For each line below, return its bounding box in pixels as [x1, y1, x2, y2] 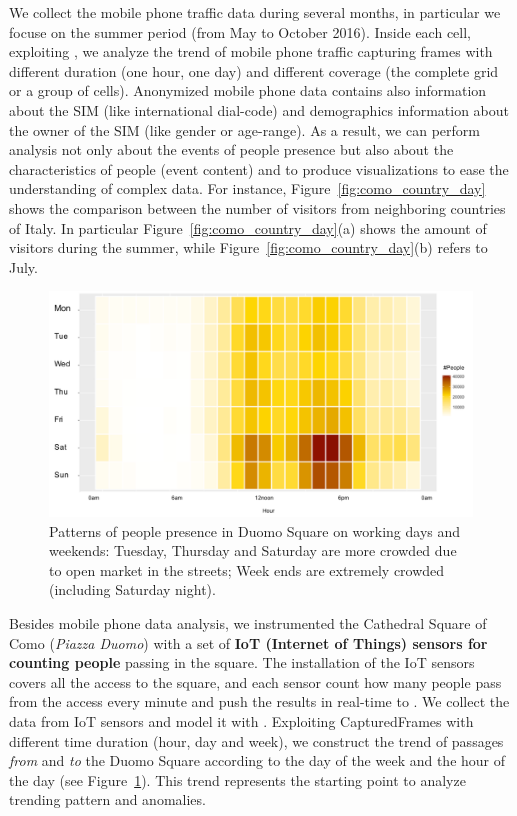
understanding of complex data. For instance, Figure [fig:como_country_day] [9, 178, 486, 199]
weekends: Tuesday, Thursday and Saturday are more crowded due [49, 540, 457, 561]
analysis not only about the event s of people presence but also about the [9, 139, 454, 160]
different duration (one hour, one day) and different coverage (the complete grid [9, 60, 499, 81]
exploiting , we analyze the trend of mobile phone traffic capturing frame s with [9, 41, 493, 62]
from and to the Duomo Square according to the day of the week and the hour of [9, 750, 506, 771]
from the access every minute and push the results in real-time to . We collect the [9, 691, 510, 712]
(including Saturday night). [49, 579, 216, 600]
